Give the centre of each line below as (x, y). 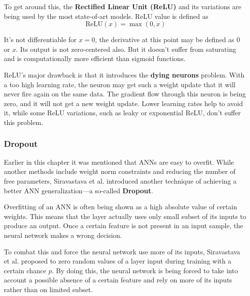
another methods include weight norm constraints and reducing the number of (120, 171)
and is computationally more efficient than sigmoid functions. (95, 58)
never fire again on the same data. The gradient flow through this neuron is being (125, 94)
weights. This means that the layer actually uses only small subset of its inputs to (125, 216)
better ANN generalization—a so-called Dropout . (79, 190)
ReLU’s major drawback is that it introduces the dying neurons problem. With (124, 74)
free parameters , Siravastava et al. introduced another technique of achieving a (120, 180)
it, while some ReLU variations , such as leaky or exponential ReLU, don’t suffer (122, 113)
